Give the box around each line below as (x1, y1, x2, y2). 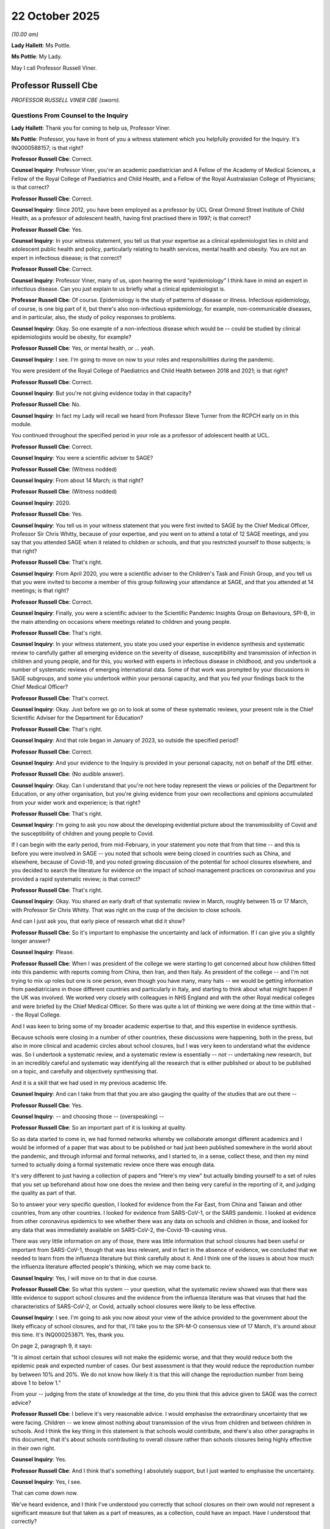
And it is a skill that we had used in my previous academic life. (11, 1079, 167, 1086)
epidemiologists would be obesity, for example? (11, 333, 131, 341)
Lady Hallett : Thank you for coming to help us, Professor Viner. (11, 124, 171, 131)
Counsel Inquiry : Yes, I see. (11, 1478, 82, 1486)
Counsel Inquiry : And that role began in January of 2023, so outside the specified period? (11, 737, 239, 744)
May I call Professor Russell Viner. (11, 64, 97, 72)
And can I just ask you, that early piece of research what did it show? (11, 917, 185, 925)
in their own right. (11, 1444, 56, 1452)
